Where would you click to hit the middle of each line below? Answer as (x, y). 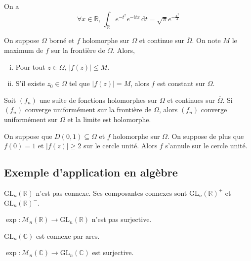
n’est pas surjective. (122, 219)
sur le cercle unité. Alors (120, 146)
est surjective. (113, 252)
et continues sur (191, 100)
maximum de (24, 50)
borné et (62, 40)
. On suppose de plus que (206, 136)
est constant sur (181, 83)
